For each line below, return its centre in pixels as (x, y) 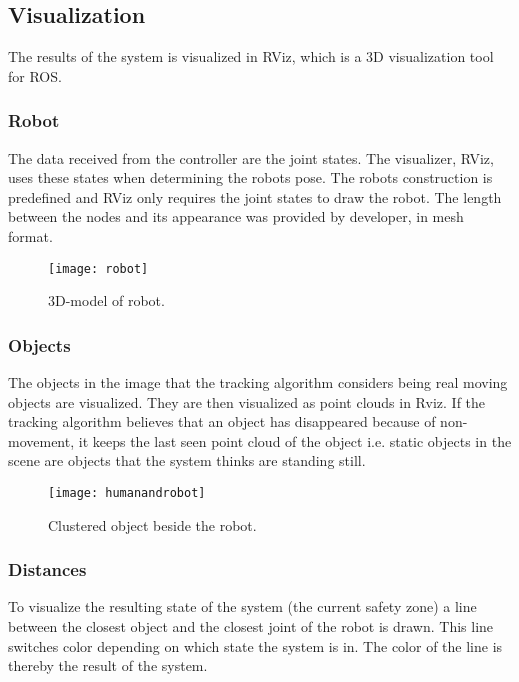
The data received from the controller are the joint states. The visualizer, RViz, (251, 157)
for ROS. (35, 75)
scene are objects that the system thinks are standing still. (187, 460)
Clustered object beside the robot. (152, 524)
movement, (41, 440)
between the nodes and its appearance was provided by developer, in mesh (236, 216)
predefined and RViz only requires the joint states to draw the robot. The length (255, 196)
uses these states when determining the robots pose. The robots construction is (250, 177)
